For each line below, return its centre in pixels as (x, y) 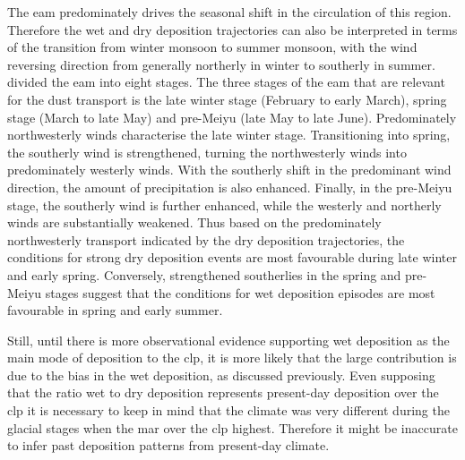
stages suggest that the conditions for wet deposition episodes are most (240, 292)
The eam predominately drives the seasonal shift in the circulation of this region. (229, 12)
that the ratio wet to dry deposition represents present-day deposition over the (223, 392)
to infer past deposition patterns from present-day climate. (168, 445)
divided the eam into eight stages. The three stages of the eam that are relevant (226, 82)
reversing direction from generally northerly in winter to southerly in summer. (221, 64)
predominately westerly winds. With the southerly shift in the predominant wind (229, 170)
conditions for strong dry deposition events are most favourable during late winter (232, 257)
